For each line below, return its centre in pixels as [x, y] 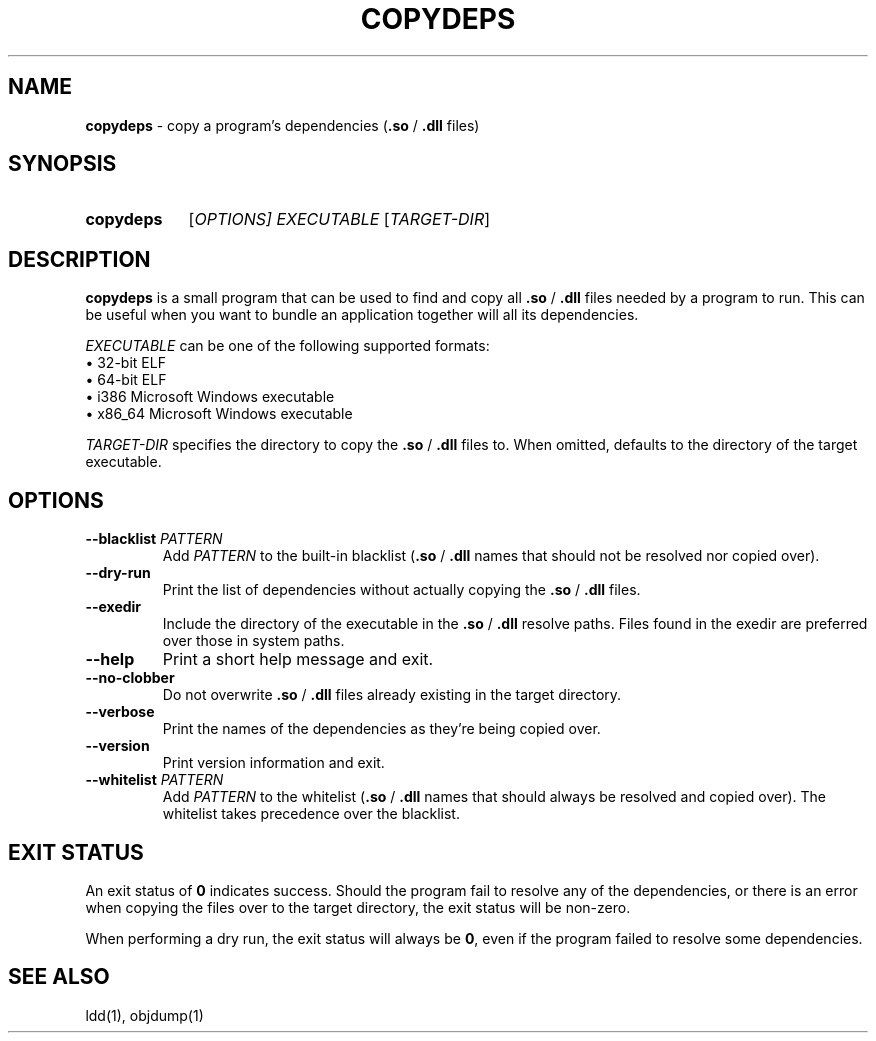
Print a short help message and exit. [298, 659]
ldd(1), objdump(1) [144, 1015]
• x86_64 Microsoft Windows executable [219, 414]
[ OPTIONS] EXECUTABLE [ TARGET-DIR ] [339, 219]
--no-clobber [130, 678]
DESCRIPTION [79, 259]
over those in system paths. [253, 641]
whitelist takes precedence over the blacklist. [311, 814]
